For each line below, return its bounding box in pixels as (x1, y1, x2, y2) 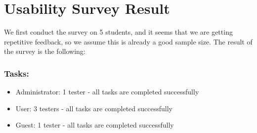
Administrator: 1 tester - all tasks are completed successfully (15, 87, 199, 97)
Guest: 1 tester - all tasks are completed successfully (15, 120, 174, 130)
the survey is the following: (4, 46, 86, 56)
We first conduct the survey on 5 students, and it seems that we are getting (4, 27, 233, 37)
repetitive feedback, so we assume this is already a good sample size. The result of (4, 36, 253, 46)
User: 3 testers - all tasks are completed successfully (15, 103, 173, 113)
